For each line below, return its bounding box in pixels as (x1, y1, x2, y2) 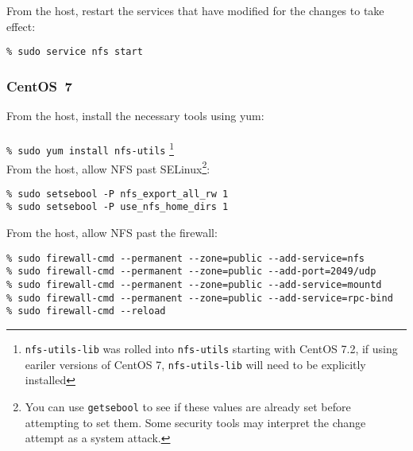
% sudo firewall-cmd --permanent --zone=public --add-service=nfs (6, 252, 365, 264)
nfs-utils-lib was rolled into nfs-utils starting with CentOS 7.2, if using (25, 340, 398, 356)
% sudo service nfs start (6, 46, 143, 58)
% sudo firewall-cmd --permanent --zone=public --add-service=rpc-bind (6, 292, 393, 304)
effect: (6, 17, 36, 34)
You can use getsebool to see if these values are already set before (25, 398, 351, 414)
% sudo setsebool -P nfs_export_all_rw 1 (6, 188, 229, 200)
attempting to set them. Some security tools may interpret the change (25, 414, 366, 430)
